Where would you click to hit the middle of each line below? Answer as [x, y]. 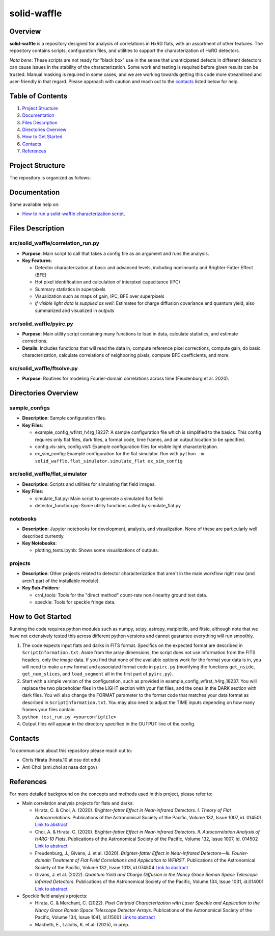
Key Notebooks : [39, 543]
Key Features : [37, 261]
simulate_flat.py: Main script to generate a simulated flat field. [99, 498]
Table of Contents [38, 96]
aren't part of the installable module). [61, 581]
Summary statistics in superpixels [70, 289]
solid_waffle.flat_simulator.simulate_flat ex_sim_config [109, 461]
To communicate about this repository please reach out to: [71, 750]
